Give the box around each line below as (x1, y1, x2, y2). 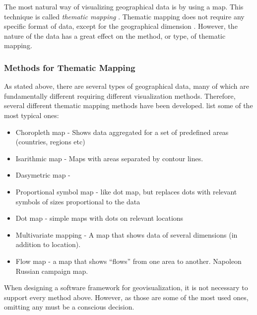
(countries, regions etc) (15, 136, 85, 147)
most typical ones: (4, 110, 59, 120)
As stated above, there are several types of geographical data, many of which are (4, 81, 249, 91)
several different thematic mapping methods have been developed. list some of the (4, 100, 253, 111)
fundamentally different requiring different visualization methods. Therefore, (4, 90, 236, 101)
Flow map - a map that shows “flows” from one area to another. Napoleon (15, 255, 242, 266)
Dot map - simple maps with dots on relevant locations (15, 213, 184, 223)
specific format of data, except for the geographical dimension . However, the (4, 21, 238, 31)
